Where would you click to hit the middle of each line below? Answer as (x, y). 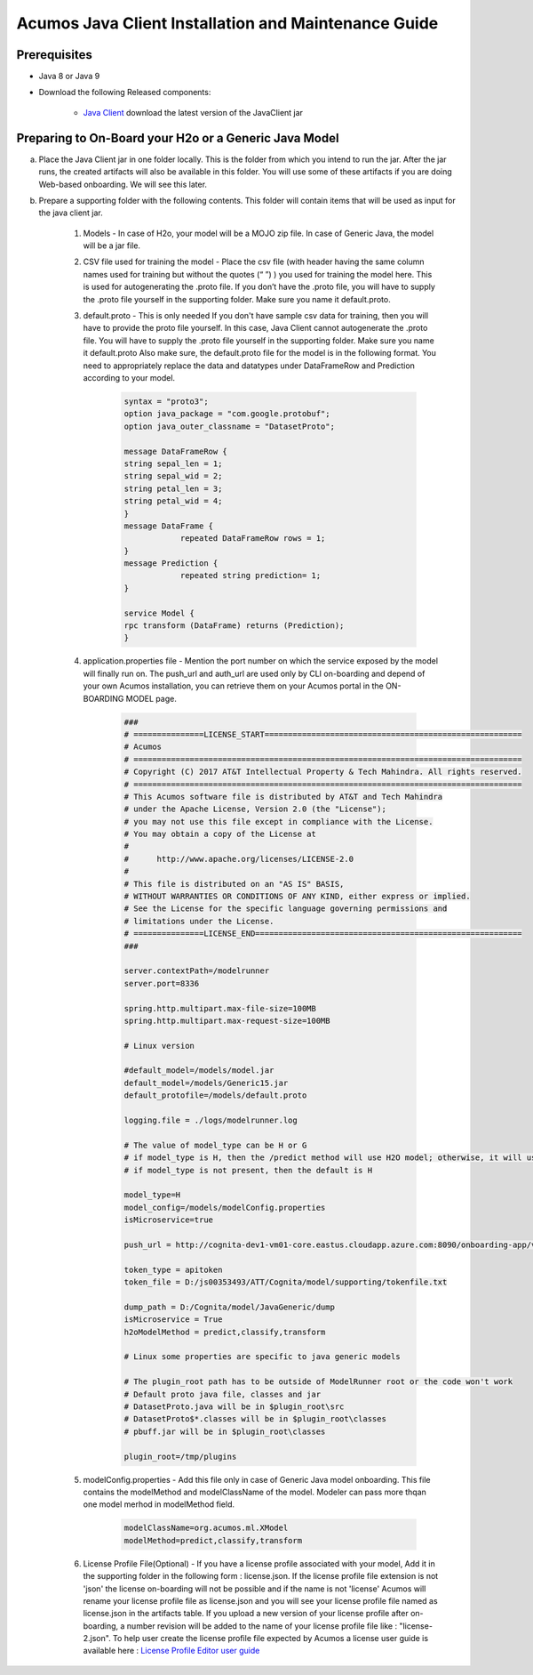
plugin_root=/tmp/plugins (180, 1456)
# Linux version (159, 1046)
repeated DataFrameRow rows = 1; (253, 539)
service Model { (159, 613)
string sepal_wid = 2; (173, 476)
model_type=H (152, 1195)
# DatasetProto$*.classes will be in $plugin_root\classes (255, 1419)
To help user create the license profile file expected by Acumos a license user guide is (270, 1639)
